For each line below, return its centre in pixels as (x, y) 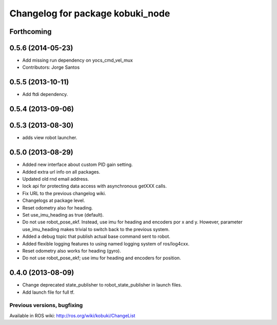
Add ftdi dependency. (45, 94)
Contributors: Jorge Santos (51, 67)
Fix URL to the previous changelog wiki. (64, 193)
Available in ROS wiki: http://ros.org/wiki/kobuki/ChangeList (72, 315)
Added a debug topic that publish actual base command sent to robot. (96, 237)
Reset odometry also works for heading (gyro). (72, 251)
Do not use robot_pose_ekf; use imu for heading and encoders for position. (102, 258)
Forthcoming (31, 32)
